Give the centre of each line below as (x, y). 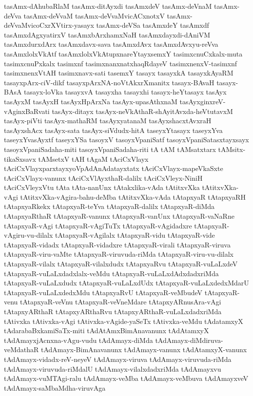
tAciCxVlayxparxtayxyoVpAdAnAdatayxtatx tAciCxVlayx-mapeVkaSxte (114, 168)
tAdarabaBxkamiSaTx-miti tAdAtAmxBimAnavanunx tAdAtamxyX (107, 330)
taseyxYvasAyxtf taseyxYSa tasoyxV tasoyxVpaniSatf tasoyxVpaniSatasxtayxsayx (126, 140)
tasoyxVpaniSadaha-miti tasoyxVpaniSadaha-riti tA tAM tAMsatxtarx (110, 149)
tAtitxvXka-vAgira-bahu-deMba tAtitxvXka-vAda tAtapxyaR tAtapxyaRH (133, 197)
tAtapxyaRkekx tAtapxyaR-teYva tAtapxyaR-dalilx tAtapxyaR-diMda (109, 206)
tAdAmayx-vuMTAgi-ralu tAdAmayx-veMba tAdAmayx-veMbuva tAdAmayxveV (126, 378)
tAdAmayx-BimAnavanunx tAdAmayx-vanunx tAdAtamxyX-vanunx (144, 349)
